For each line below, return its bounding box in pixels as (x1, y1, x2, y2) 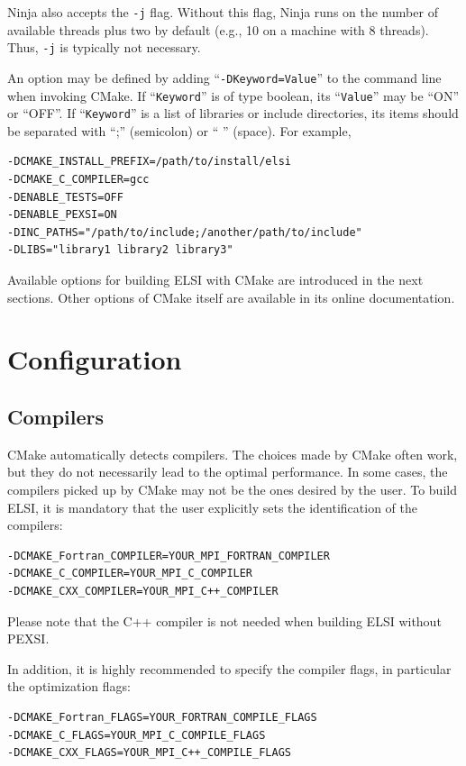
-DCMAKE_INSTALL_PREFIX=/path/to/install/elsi (7, 155, 291, 169)
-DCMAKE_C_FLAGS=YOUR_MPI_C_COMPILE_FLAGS (7, 728, 266, 742)
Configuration (7, 341, 182, 378)
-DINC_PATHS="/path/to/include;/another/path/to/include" (7, 225, 362, 239)
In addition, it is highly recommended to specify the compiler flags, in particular (7, 659, 452, 678)
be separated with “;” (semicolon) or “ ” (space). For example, (7, 121, 352, 140)
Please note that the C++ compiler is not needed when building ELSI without (7, 611, 442, 630)
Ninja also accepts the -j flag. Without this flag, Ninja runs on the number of (7, 3, 438, 21)
